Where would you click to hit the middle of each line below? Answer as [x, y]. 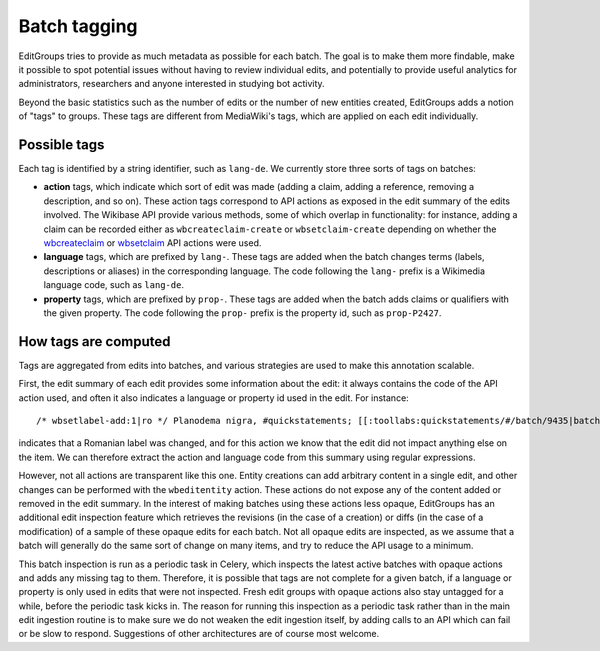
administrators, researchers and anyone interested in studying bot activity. [171, 84]
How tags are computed [94, 341]
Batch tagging [78, 26]
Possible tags [61, 144]
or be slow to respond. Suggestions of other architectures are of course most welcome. [199, 634]
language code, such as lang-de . [114, 285]
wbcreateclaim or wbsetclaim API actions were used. [152, 242]
